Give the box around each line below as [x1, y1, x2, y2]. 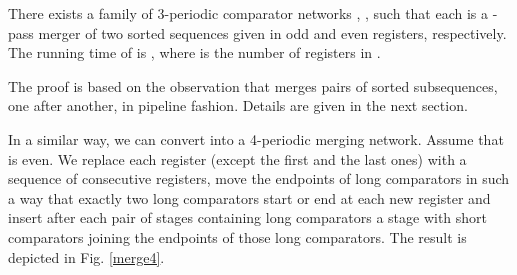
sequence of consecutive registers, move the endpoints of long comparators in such [8, 168, 510, 189]
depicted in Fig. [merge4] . [8, 246, 165, 267]
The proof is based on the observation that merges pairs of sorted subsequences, [8, 75, 498, 96]
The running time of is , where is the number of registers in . [8, 42, 381, 63]
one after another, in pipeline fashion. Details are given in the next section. [8, 95, 468, 116]
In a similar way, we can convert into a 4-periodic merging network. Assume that [8, 128, 504, 149]
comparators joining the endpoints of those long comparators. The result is [8, 226, 467, 247]
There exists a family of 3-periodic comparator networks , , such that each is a [8, 3, 489, 23]
